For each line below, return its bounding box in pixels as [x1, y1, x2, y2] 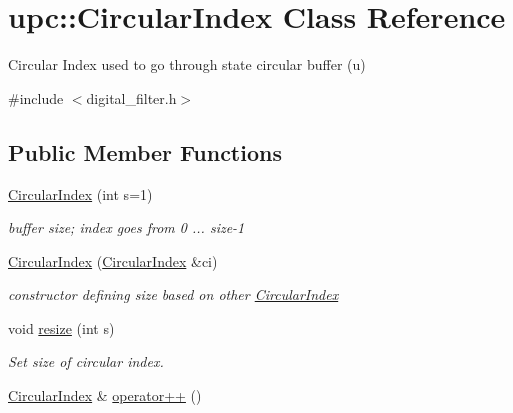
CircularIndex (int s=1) [8, 183, 153, 204]
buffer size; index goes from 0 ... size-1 [8, 217, 245, 238]
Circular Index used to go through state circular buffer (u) [8, 54, 366, 75]
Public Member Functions [8, 136, 282, 167]
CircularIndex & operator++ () [8, 385, 202, 406]
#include [8, 87, 64, 108]
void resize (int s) [8, 317, 115, 338]
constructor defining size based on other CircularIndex [8, 284, 339, 305]
